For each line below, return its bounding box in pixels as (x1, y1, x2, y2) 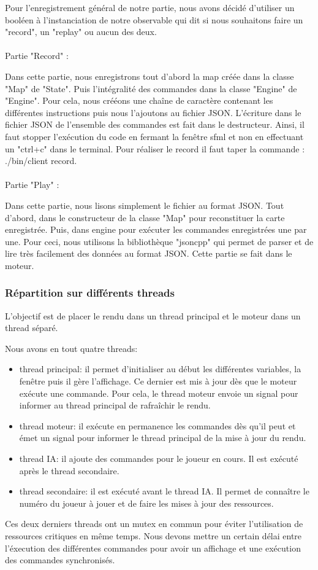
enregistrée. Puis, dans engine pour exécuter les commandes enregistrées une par (5, 223, 307, 236)
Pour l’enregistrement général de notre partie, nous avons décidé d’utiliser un (5, 1, 295, 14)
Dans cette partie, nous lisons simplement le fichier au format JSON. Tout (5, 198, 284, 211)
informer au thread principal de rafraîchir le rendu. (19, 399, 211, 412)
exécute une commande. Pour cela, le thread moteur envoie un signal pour (19, 386, 298, 399)
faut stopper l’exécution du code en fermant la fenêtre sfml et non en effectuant (5, 130, 304, 142)
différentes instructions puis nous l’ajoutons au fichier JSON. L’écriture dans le (5, 106, 301, 119)
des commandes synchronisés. (5, 553, 115, 566)
